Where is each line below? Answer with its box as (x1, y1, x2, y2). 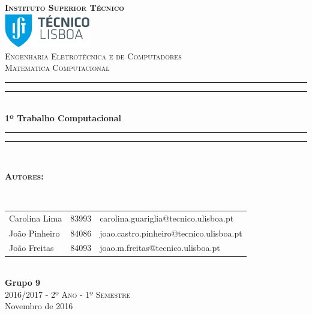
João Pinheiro (9, 226, 60, 239)
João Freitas (9, 241, 54, 254)
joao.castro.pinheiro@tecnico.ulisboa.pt (100, 226, 242, 239)
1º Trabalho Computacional (5, 111, 122, 124)
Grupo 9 (5, 276, 41, 289)
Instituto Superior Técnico (5, 1, 124, 13)
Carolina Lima (9, 211, 62, 224)
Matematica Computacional (5, 61, 110, 74)
